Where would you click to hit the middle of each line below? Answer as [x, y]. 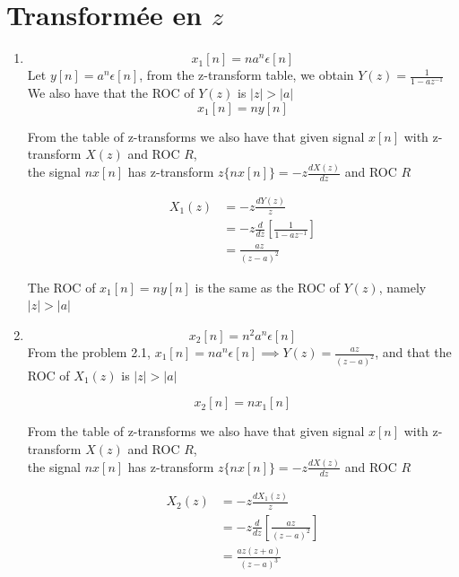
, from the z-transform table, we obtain [247, 75]
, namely [403, 287]
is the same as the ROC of [267, 287]
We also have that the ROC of [111, 93]
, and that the [413, 352]
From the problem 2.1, [89, 352]
